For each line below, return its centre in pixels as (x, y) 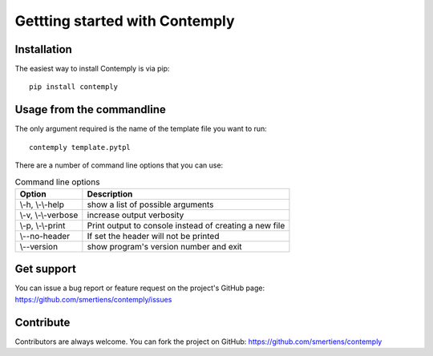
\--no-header (45, 236)
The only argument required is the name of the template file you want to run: (141, 129)
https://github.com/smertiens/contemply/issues (93, 299)
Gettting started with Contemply (125, 21)
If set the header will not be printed (153, 236)
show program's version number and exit (164, 246)
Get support (45, 269)
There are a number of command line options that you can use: (119, 165)
